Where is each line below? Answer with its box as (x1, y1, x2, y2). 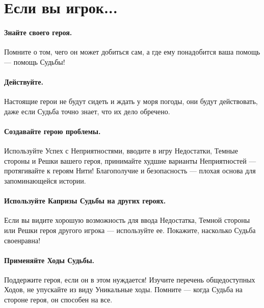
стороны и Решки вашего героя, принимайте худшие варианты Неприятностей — (4, 155, 256, 166)
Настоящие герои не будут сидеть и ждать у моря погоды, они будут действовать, (4, 96, 258, 107)
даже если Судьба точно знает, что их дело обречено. (4, 106, 170, 116)
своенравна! (4, 235, 41, 245)
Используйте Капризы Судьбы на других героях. (4, 195, 166, 206)
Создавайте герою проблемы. (4, 125, 101, 136)
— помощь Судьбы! (4, 56, 65, 67)
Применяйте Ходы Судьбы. (4, 254, 95, 265)
